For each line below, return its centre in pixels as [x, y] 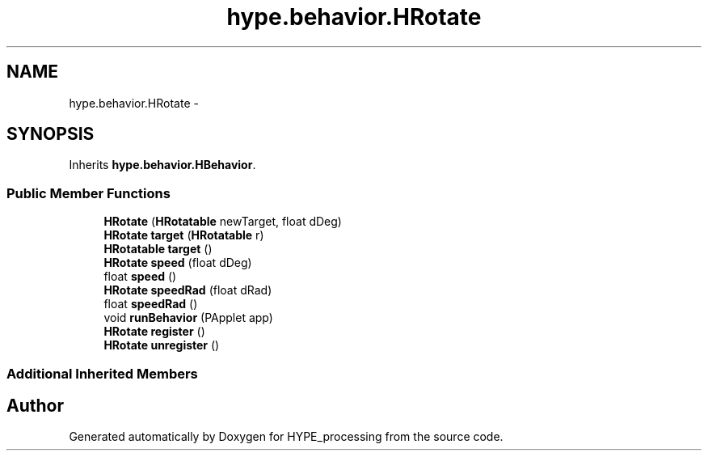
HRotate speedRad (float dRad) [188, 290]
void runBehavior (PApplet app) [188, 318]
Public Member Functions [88, 193]
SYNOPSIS [51, 134]
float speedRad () [151, 304]
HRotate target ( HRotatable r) [184, 235]
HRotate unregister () [162, 345]
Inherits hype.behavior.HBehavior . [162, 165]
